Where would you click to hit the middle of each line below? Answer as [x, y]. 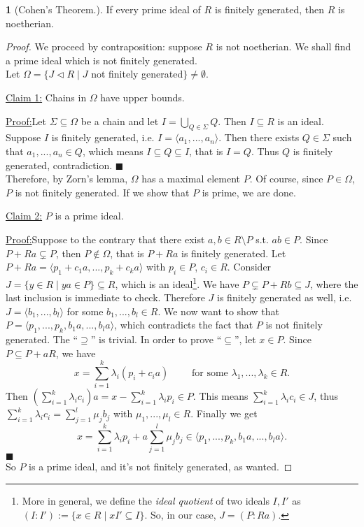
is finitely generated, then [269, 9]
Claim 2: [24, 216]
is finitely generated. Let [233, 253]
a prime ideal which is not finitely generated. [101, 60]
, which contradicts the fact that [184, 325]
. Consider [249, 267]
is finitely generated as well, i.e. [285, 297]
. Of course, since [286, 179]
